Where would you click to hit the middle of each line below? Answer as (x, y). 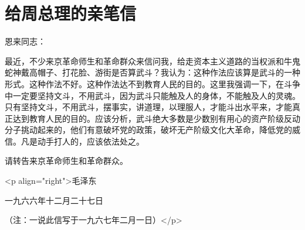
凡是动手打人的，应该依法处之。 (82, 141)
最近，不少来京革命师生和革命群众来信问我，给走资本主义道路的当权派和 (144, 61)
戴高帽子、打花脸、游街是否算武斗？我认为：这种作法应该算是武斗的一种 (160, 72)
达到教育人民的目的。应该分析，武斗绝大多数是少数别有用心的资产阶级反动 (156, 118)
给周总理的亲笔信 (71, 13)
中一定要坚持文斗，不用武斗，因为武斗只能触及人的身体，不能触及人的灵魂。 (152, 95)
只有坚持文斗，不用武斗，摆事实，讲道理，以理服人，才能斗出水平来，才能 (148, 107)
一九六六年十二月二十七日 (54, 200)
